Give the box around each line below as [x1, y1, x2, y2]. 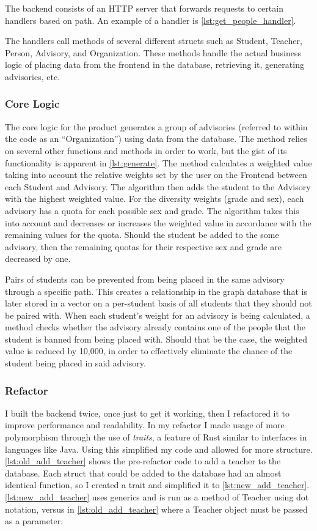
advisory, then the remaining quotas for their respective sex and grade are [5, 240, 282, 253]
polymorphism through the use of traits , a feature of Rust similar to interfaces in [5, 431, 307, 444]
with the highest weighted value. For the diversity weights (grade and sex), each [5, 192, 304, 205]
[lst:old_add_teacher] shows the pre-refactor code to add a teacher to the [5, 455, 281, 467]
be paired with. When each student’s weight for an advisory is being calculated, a [5, 308, 310, 321]
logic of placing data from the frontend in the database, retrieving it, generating [5, 58, 304, 71]
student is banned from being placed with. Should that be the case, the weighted [5, 332, 307, 345]
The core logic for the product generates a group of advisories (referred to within [5, 120, 308, 133]
